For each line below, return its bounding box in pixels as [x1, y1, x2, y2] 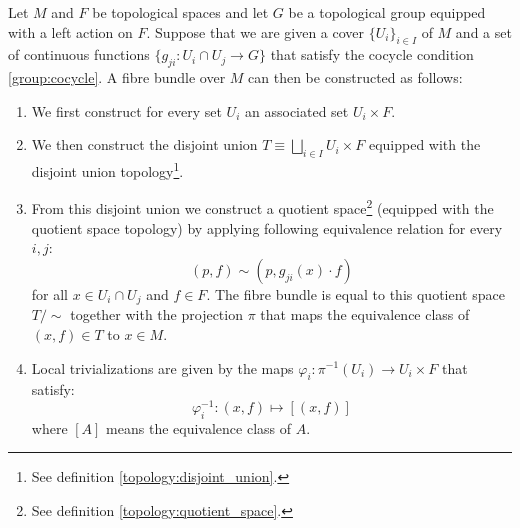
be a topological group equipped [288, 2, 486, 22]
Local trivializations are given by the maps [31, 357, 294, 378]
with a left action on [8, 21, 133, 42]
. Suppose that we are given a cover [146, 21, 365, 42]
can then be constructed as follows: [248, 67, 463, 88]
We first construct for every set [31, 100, 222, 121]
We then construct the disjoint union [31, 134, 258, 155]
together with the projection [70, 304, 243, 325]
